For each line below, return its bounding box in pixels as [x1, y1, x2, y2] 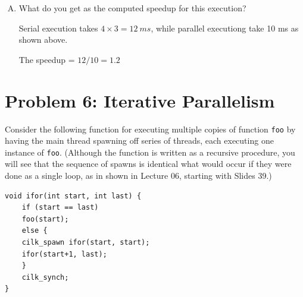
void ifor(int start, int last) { [5, 191, 142, 200]
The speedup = [18, 53, 75, 65]
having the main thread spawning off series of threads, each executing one [5, 134, 274, 147]
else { [21, 226, 48, 235]
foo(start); [21, 214, 69, 223]
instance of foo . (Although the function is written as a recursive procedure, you [5, 146, 295, 158]
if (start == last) [21, 203, 99, 212]
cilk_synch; [21, 273, 69, 282]
